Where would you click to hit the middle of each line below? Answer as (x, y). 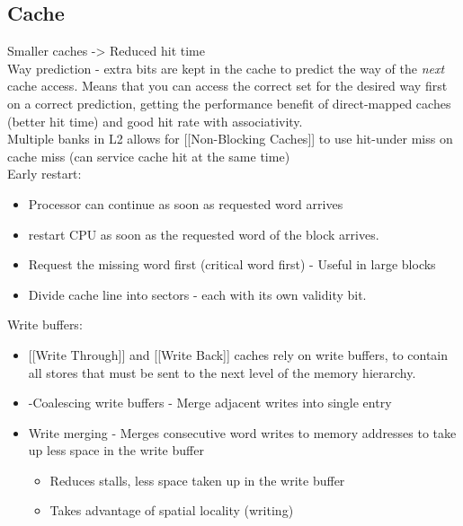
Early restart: (45, 174)
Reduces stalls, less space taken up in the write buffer (197, 480)
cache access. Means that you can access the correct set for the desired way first (227, 86)
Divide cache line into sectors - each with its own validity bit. (197, 294)
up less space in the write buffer (116, 450)
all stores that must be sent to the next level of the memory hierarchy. (222, 372)
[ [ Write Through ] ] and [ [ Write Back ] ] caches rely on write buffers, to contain (238, 354)
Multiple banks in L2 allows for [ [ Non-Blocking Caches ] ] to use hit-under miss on (230, 139)
